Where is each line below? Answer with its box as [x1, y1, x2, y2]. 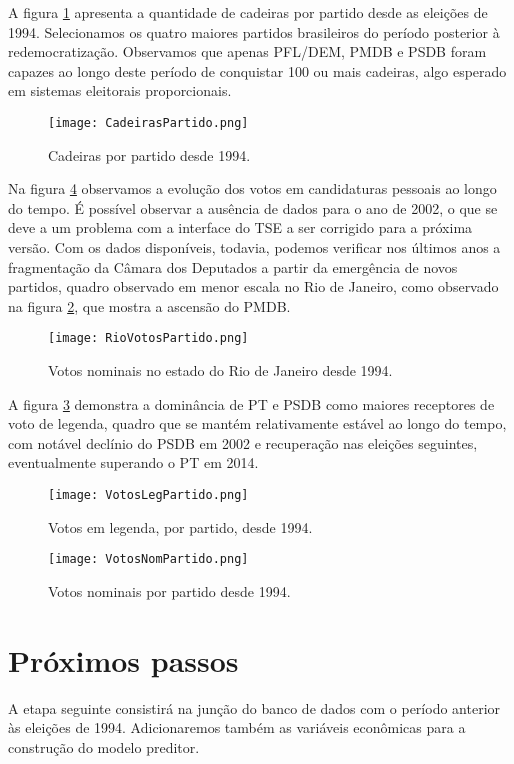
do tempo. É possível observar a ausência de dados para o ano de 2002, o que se [8, 197, 498, 218]
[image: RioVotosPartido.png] [48, 331, 249, 346]
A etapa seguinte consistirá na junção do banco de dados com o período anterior [8, 697, 501, 718]
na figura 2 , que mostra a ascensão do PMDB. [8, 295, 291, 316]
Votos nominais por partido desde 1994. [48, 580, 291, 601]
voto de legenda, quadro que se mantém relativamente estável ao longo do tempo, [8, 413, 507, 434]
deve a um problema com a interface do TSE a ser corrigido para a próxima [8, 217, 473, 238]
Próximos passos [8, 639, 239, 680]
